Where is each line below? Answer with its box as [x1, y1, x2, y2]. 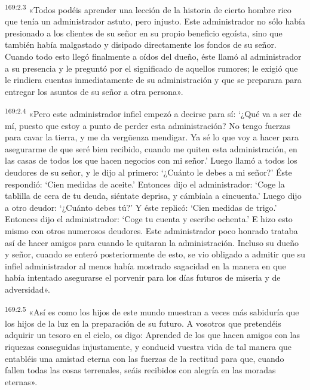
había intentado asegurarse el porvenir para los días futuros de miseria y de [5, 271, 281, 284]
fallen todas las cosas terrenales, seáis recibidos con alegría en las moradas [5, 364, 276, 376]
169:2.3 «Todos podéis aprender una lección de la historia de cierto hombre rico [5, 2, 291, 16]
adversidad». [5, 282, 50, 295]
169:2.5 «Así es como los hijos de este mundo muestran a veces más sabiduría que [5, 303, 299, 318]
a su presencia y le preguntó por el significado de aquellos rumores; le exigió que [5, 62, 298, 74]
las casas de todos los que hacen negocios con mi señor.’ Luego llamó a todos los [5, 154, 297, 167]
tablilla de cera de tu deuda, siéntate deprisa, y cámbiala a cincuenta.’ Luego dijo [5, 189, 302, 202]
